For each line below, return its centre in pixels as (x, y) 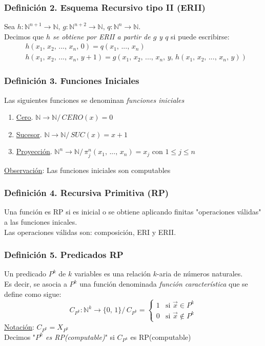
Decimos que (24, 36)
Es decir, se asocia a (36, 284)
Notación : (19, 326)
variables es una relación (113, 274)
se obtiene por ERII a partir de (102, 36)
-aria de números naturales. (200, 274)
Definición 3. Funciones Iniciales (72, 81)
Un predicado (25, 274)
